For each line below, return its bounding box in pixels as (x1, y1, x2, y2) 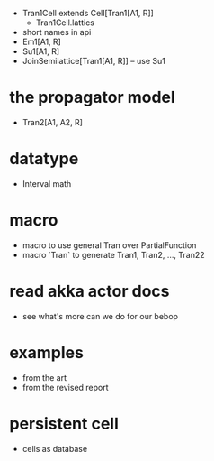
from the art (22, 372, 67, 383)
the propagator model (9, 88, 175, 107)
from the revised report (22, 382, 110, 392)
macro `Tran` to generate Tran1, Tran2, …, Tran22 (22, 249, 205, 260)
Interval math (22, 178, 72, 189)
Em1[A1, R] (22, 36, 61, 47)
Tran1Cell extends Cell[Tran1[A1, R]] (22, 8, 155, 18)
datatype (9, 149, 79, 170)
